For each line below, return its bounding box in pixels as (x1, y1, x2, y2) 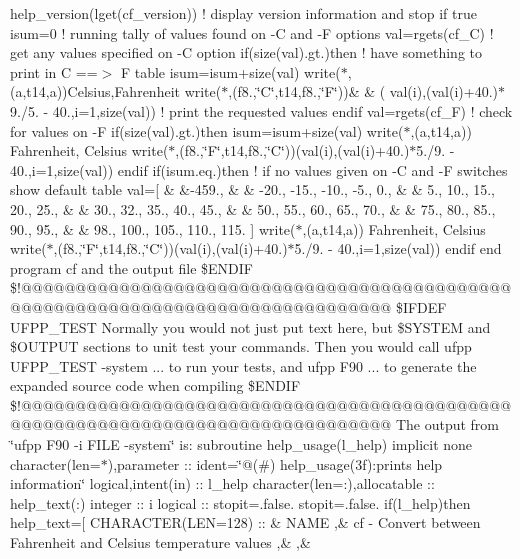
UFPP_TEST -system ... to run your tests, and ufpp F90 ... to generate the (10, 355, 477, 376)
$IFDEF (395, 296, 447, 317)
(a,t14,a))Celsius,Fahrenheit (10, 81, 180, 102)
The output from (395, 414, 499, 435)
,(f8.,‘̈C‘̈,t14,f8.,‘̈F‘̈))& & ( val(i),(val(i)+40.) (228, 81, 498, 102)
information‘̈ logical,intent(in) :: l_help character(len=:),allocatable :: (10, 473, 435, 494)
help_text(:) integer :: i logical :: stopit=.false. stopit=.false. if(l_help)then (10, 492, 471, 513)
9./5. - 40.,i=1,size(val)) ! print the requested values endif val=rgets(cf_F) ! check (10, 100, 513, 121)
